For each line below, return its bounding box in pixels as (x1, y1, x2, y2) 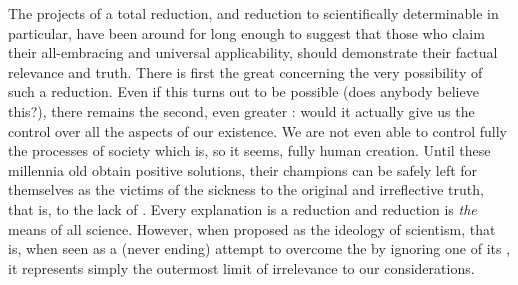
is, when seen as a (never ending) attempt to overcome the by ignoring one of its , (8, 238, 511, 259)
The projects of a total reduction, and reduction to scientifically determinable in (8, 3, 499, 23)
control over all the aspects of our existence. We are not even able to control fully (8, 120, 507, 141)
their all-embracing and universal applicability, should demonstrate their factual (8, 42, 498, 63)
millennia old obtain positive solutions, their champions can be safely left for (8, 159, 478, 180)
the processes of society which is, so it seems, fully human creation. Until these (8, 140, 491, 161)
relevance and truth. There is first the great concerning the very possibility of (8, 61, 483, 82)
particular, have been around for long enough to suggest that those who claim (8, 22, 485, 43)
